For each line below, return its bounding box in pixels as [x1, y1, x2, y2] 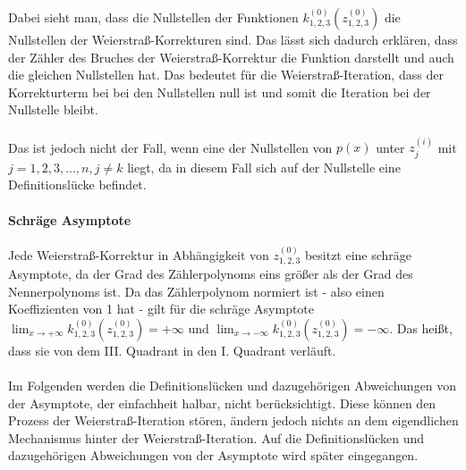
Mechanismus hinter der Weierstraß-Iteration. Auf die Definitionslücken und [8, 428, 425, 447]
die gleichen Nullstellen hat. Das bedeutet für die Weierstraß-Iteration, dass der [8, 65, 444, 84]
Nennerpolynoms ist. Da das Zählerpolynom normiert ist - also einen [8, 281, 385, 300]
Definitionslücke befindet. [8, 175, 147, 194]
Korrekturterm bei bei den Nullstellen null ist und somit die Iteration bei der [8, 82, 431, 101]
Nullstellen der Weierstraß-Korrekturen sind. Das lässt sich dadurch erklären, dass [8, 30, 458, 48]
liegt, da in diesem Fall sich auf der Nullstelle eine [127, 157, 401, 176]
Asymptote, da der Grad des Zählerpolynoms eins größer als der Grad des [8, 264, 413, 283]
